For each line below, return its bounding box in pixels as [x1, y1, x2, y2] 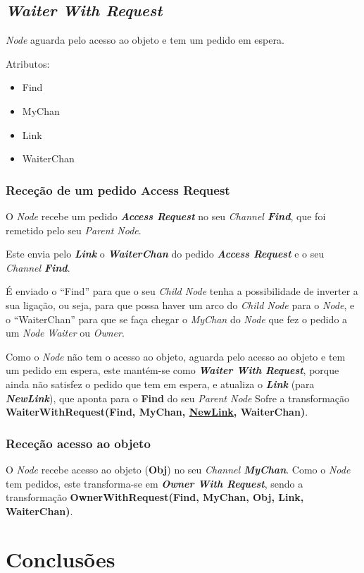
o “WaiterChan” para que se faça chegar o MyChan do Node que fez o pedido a [6, 311, 348, 326]
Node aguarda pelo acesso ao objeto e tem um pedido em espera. [6, 32, 284, 47]
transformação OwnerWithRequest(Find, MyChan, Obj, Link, [6, 490, 304, 505]
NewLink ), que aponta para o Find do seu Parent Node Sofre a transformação [6, 390, 350, 405]
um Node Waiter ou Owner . [6, 325, 125, 340]
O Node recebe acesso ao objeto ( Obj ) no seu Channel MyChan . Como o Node [6, 462, 351, 476]
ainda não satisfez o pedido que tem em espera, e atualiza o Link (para [6, 376, 315, 391]
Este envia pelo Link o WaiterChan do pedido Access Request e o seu [6, 246, 325, 261]
